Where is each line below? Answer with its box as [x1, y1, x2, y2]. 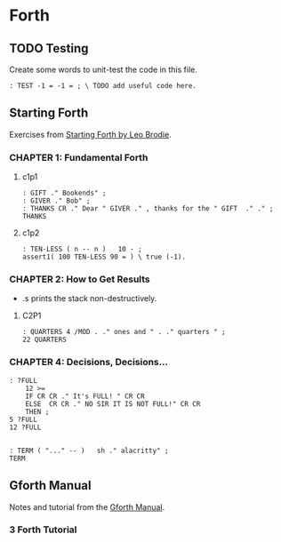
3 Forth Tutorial [9, 523, 77, 536]
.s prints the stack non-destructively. [21, 293, 157, 304]
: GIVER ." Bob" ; [21, 196, 91, 205]
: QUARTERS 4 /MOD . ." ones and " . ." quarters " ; [21, 328, 226, 337]
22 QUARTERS [21, 335, 67, 345]
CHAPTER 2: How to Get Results [9, 273, 151, 285]
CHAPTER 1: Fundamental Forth [9, 151, 149, 163]
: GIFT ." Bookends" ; [21, 188, 107, 198]
